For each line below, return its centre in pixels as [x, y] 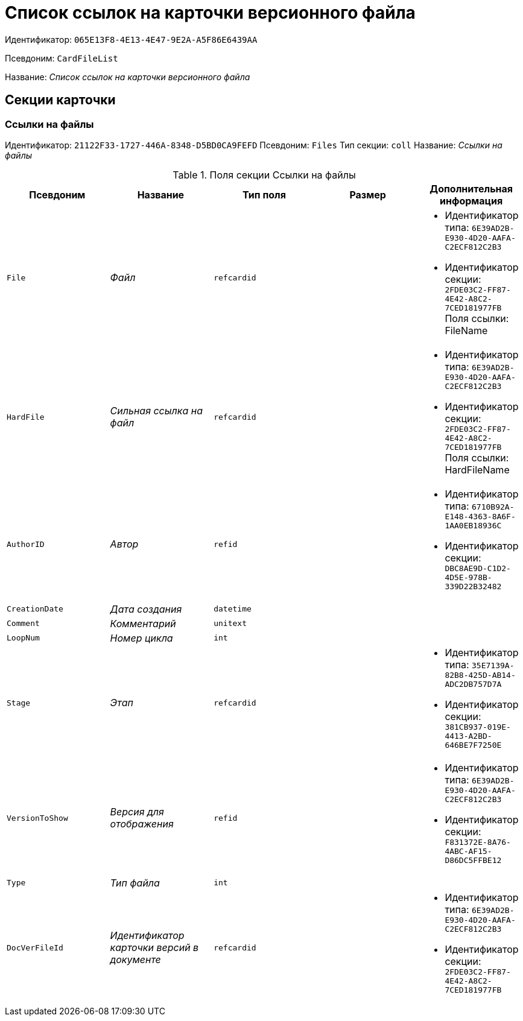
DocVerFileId [35, 947]
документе [135, 960]
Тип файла [135, 883]
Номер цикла [141, 638]
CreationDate [35, 609]
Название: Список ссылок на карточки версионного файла [128, 77]
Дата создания [146, 609]
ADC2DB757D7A [473, 684]
